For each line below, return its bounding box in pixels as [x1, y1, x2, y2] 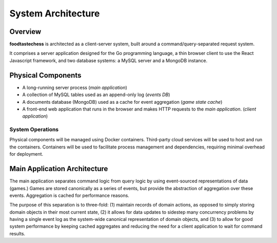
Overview [9, 27, 42, 36]
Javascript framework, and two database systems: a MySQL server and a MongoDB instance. [9, 57, 208, 64]
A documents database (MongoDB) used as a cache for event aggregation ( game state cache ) [22, 99, 223, 105]
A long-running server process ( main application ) [22, 84, 128, 90]
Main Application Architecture [9, 164, 108, 173]
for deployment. [9, 151, 44, 157]
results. [9, 230, 26, 236]
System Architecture [9, 8, 100, 19]
